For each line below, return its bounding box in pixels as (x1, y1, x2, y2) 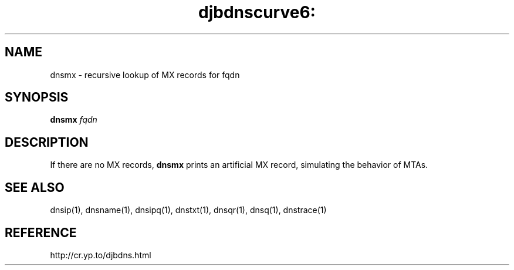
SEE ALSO (5, 180, 65, 195)
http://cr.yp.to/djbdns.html (50, 249, 151, 260)
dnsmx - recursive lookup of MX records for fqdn (50, 69, 240, 80)
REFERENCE (5, 225, 77, 240)
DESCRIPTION (5, 134, 89, 150)
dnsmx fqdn (50, 114, 97, 125)
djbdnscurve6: (198, 2, 316, 22)
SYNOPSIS (5, 90, 69, 105)
